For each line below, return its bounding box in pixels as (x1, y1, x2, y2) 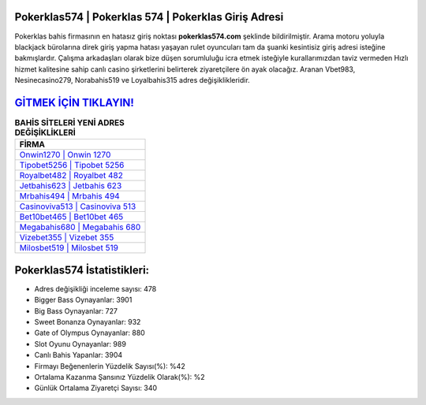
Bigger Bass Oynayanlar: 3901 (34, 295, 133, 305)
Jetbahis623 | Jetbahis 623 (19, 180, 122, 191)
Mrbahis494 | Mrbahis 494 (19, 191, 120, 202)
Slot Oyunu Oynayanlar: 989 (34, 339, 126, 348)
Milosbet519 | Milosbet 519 (19, 243, 118, 254)
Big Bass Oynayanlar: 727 (34, 306, 118, 315)
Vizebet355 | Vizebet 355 (19, 232, 114, 243)
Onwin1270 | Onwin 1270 (19, 150, 111, 161)
